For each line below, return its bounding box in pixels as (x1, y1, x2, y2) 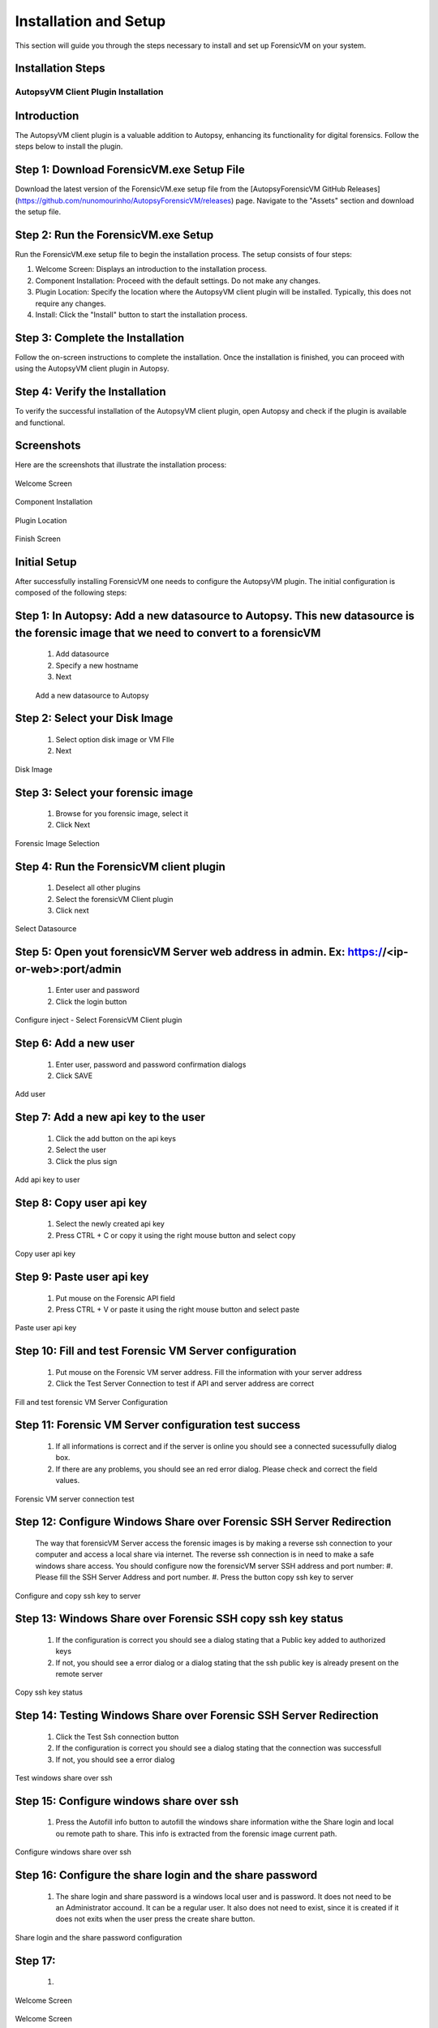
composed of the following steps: (15, 588, 127, 598)
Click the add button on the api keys (55, 1133, 176, 1143)
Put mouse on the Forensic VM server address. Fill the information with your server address (55, 1367, 363, 1377)
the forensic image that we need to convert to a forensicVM (15, 625, 321, 640)
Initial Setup (15, 555, 77, 569)
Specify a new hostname (55, 660, 139, 670)
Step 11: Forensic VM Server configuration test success (15, 1418, 301, 1432)
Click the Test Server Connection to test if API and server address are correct (55, 1379, 315, 1389)
